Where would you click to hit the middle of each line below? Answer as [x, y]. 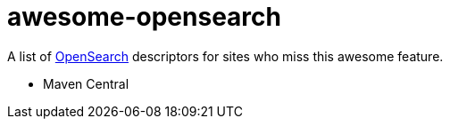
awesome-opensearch [144, 17]
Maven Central [86, 83]
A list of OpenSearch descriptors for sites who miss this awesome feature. [225, 56]
